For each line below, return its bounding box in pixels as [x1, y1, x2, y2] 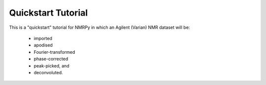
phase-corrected [33, 56, 68, 62]
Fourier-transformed [33, 49, 75, 55]
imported [33, 35, 53, 41]
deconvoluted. [33, 69, 64, 75]
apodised [33, 42, 53, 48]
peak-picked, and [33, 63, 69, 68]
